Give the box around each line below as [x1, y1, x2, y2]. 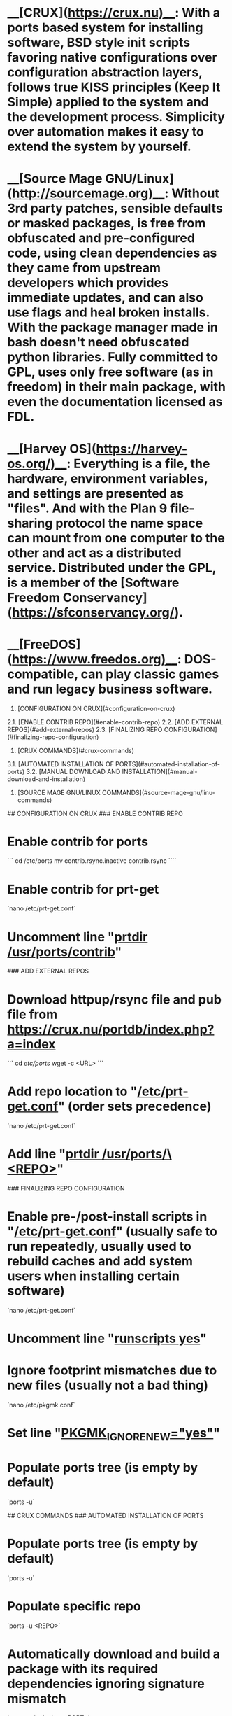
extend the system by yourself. [7, 139, 192, 155]
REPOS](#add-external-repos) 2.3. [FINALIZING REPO [7, 725, 163, 733]
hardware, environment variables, [7, 470, 208, 486]
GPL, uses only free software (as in [7, 364, 214, 380]
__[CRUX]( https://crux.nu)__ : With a [7, 5, 220, 21]
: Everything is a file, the [66, 456, 210, 472]
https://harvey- [96, 441, 188, 456]
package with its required [7, 1661, 159, 1677]
